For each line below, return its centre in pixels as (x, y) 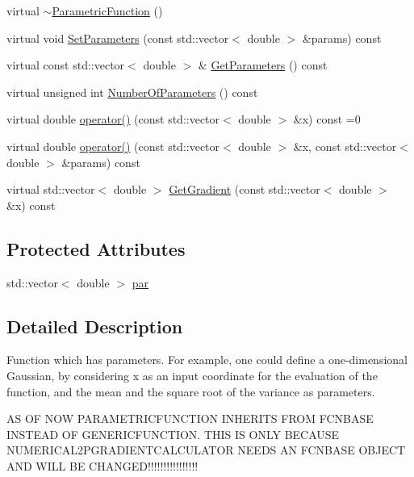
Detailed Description (95, 326)
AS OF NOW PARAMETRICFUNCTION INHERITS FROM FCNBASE (190, 418)
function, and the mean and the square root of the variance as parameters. (191, 391)
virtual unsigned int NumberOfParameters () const (132, 92)
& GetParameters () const (263, 65)
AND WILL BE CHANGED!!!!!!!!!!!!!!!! (102, 465)
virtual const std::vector (66, 65)
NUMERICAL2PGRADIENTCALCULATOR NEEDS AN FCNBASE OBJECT (206, 450)
